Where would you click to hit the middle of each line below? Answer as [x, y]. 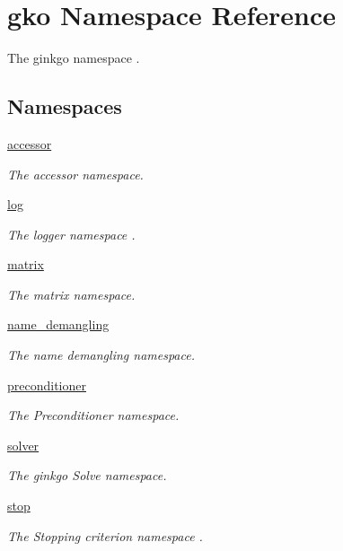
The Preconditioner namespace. [93, 415]
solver [23, 445]
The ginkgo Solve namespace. [87, 475]
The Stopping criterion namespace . [105, 535]
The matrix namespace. [71, 294]
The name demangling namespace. [101, 355]
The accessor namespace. [75, 174]
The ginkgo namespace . [74, 58]
